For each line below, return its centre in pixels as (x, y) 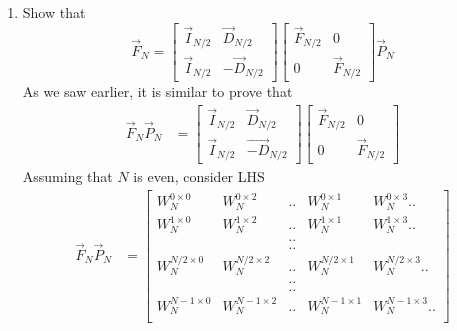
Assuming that (67, 176)
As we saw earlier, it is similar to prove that (157, 91)
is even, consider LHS (199, 176)
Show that (54, 12)
